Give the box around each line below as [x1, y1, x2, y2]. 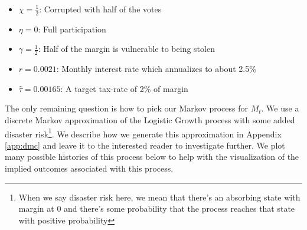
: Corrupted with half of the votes [39, 3, 162, 15]
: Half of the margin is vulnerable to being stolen [38, 42, 215, 55]
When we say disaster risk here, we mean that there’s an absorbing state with [18, 190, 301, 203]
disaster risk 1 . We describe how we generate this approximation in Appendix [5, 126, 282, 140]
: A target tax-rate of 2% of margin [60, 82, 188, 94]
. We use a [261, 102, 299, 114]
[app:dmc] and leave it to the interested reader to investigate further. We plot [5, 139, 285, 151]
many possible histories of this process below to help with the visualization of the [5, 150, 299, 163]
